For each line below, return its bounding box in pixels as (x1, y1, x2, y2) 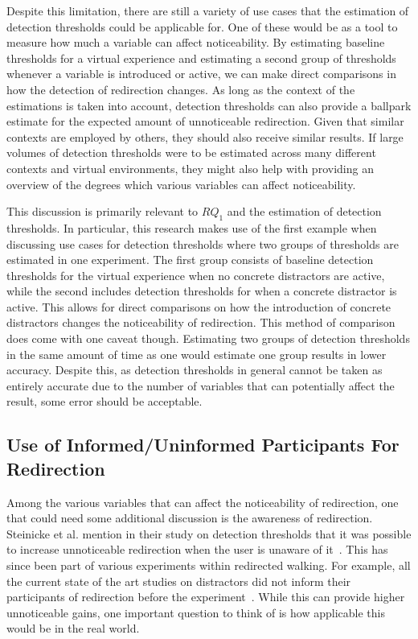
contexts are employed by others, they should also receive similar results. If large (6, 128, 404, 145)
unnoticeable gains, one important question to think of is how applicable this (6, 604, 385, 620)
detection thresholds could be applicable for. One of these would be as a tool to (6, 18, 398, 35)
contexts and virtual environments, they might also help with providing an (6, 159, 374, 176)
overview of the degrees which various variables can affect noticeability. (6, 175, 356, 192)
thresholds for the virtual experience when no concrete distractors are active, (6, 266, 385, 283)
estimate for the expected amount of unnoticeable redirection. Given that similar (6, 113, 404, 130)
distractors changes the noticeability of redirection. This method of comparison (6, 314, 395, 331)
